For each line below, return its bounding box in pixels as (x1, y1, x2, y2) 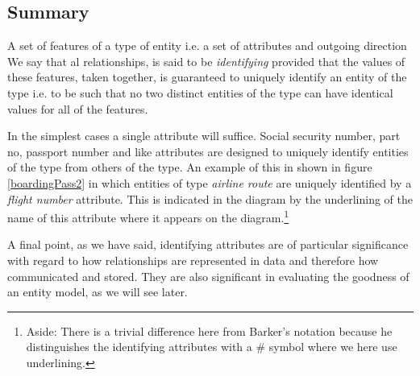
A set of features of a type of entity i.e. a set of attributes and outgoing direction (7, 37, 407, 54)
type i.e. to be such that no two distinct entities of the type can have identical (7, 84, 393, 101)
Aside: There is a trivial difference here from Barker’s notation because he (26, 322, 393, 339)
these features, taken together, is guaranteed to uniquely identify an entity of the (7, 68, 407, 85)
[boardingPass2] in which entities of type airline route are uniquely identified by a (7, 174, 412, 191)
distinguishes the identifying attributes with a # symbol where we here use (26, 338, 397, 355)
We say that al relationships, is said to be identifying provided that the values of (7, 52, 405, 69)
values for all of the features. (7, 100, 148, 117)
